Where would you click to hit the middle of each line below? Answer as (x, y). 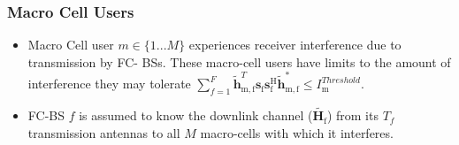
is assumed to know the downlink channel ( (196, 115)
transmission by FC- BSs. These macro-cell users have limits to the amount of (239, 61)
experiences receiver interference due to (295, 45)
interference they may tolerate (109, 84)
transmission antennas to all (104, 132)
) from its (352, 115)
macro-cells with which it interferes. (297, 132)
